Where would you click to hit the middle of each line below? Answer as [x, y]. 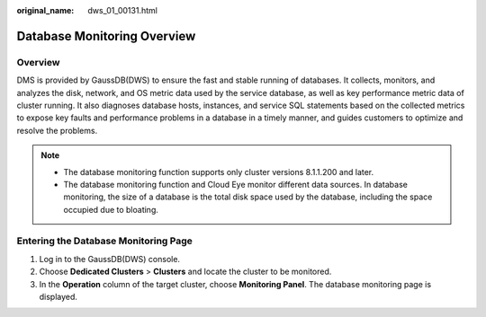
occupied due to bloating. [111, 209]
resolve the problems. [57, 130]
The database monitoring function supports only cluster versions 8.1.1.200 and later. [219, 172]
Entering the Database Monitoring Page [105, 241]
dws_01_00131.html [122, 10]
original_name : [45, 10]
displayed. [58, 296]
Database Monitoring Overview [106, 36]
